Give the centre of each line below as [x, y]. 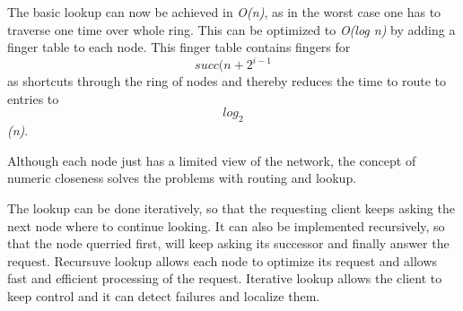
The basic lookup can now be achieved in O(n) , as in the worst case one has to [224, 12]
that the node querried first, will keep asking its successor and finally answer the [228, 243]
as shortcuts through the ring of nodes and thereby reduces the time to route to [227, 81]
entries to [33, 98]
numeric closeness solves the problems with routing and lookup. [182, 178]
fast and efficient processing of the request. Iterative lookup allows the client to [225, 278]
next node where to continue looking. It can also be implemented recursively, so [226, 225]
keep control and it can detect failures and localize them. [164, 296]
